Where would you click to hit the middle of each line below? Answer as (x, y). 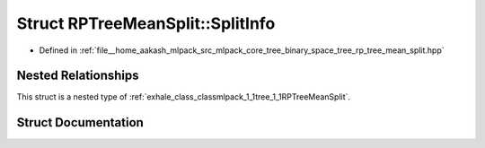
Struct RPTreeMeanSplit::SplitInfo (146, 23)
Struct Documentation (80, 122)
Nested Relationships (78, 76)
